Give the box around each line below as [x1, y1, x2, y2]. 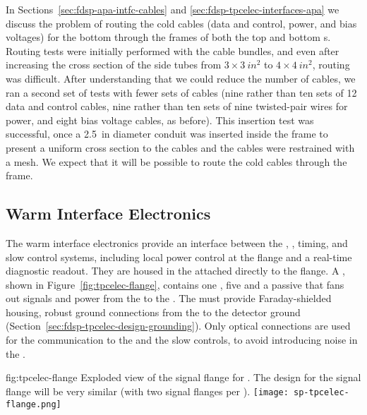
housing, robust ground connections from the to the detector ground [6, 304, 301, 319]
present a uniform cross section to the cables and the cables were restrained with [6, 140, 355, 155]
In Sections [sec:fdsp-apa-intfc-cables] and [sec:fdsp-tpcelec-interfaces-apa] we [6, 2, 339, 16]
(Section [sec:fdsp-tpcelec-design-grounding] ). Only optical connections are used [6, 318, 351, 333]
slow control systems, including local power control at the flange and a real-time [6, 249, 352, 264]
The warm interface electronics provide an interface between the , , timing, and [6, 235, 348, 250]
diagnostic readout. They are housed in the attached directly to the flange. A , [6, 263, 345, 278]
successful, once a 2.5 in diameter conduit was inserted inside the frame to [6, 126, 328, 141]
